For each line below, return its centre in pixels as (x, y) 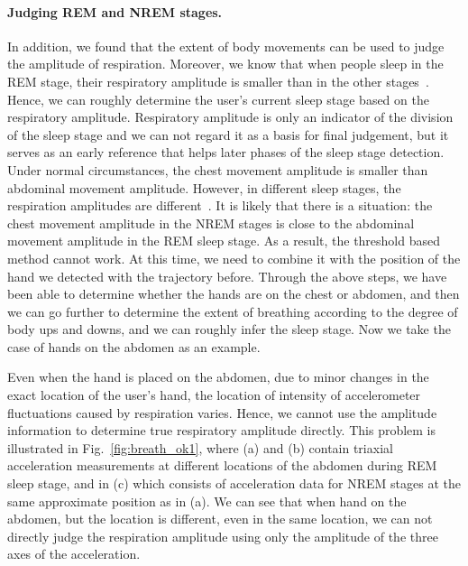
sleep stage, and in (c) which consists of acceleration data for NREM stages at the (234, 483)
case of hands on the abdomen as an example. (134, 346)
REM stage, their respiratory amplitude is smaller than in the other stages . (218, 81)
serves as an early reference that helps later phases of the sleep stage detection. (226, 152)
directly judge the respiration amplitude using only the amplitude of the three (223, 536)
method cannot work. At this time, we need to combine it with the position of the (234, 258)
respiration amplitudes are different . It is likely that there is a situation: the (220, 205)
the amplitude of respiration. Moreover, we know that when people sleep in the (225, 64)
